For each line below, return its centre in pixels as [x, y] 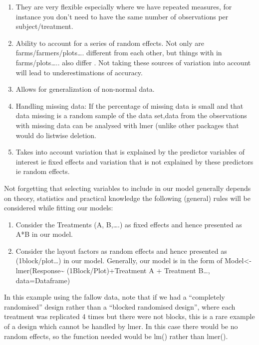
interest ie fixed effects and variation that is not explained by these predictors [134, 161]
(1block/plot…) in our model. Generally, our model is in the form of [119, 260]
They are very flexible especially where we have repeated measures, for [124, 6]
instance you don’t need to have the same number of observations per [122, 16]
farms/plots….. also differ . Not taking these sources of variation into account [133, 62]
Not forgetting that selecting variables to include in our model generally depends [128, 188]
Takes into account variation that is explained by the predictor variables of [130, 152]
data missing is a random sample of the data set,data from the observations [131, 115]
